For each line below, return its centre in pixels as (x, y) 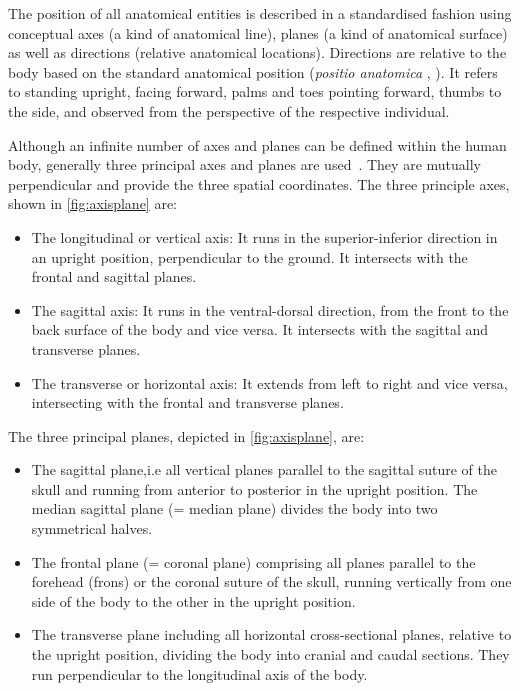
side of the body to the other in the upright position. (193, 600)
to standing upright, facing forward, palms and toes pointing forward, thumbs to (255, 91)
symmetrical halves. (92, 528)
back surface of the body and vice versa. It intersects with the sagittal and (260, 329)
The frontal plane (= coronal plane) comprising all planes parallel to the (253, 561)
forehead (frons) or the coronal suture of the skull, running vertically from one (271, 581)
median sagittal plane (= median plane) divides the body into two (234, 508)
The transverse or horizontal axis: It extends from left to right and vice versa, (269, 382)
